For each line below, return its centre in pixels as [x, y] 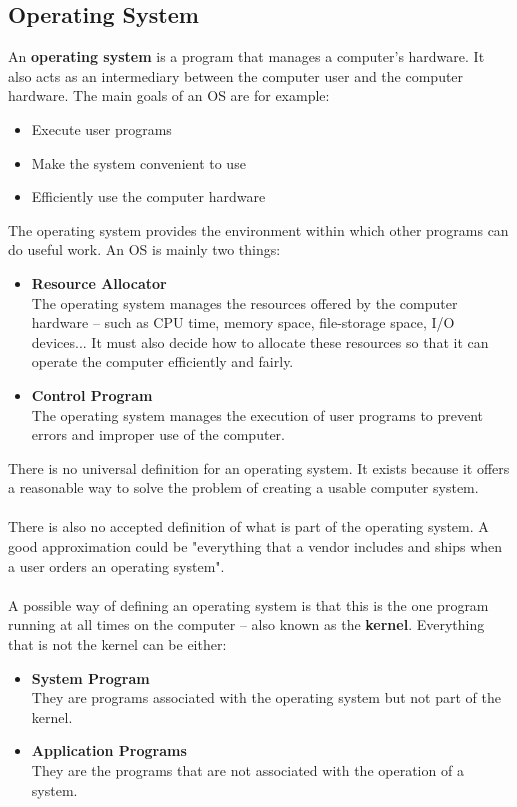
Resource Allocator [99, 282]
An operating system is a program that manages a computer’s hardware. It [246, 56]
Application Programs [109, 750]
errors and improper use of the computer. [158, 434]
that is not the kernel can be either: [117, 644]
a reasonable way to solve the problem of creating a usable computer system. [243, 487]
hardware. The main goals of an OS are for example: [169, 95]
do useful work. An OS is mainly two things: [144, 249]
